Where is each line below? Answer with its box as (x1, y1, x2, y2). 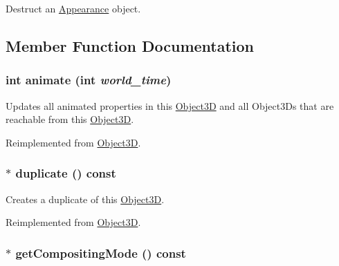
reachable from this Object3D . (6, 112, 134, 126)
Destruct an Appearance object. (6, 1, 141, 15)
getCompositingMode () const (15, 244, 186, 261)
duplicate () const (15, 164, 116, 182)
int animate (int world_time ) (6, 71, 172, 88)
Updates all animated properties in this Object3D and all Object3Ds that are (6, 98, 334, 113)
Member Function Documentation (6, 35, 255, 56)
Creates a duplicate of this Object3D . (6, 191, 165, 206)
